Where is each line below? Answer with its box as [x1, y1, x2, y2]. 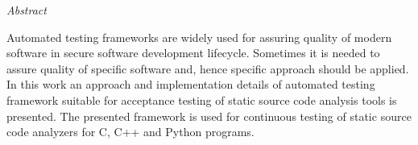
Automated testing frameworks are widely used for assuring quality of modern [6, 28, 392, 45]
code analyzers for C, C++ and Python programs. [6, 123, 255, 140]
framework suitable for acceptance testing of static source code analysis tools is [6, 91, 397, 108]
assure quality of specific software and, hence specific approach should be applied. [6, 60, 409, 77]
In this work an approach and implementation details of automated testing [6, 76, 375, 93]
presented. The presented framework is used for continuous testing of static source [6, 107, 412, 124]
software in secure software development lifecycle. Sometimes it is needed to [6, 44, 380, 61]
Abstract [6, 2, 47, 18]
